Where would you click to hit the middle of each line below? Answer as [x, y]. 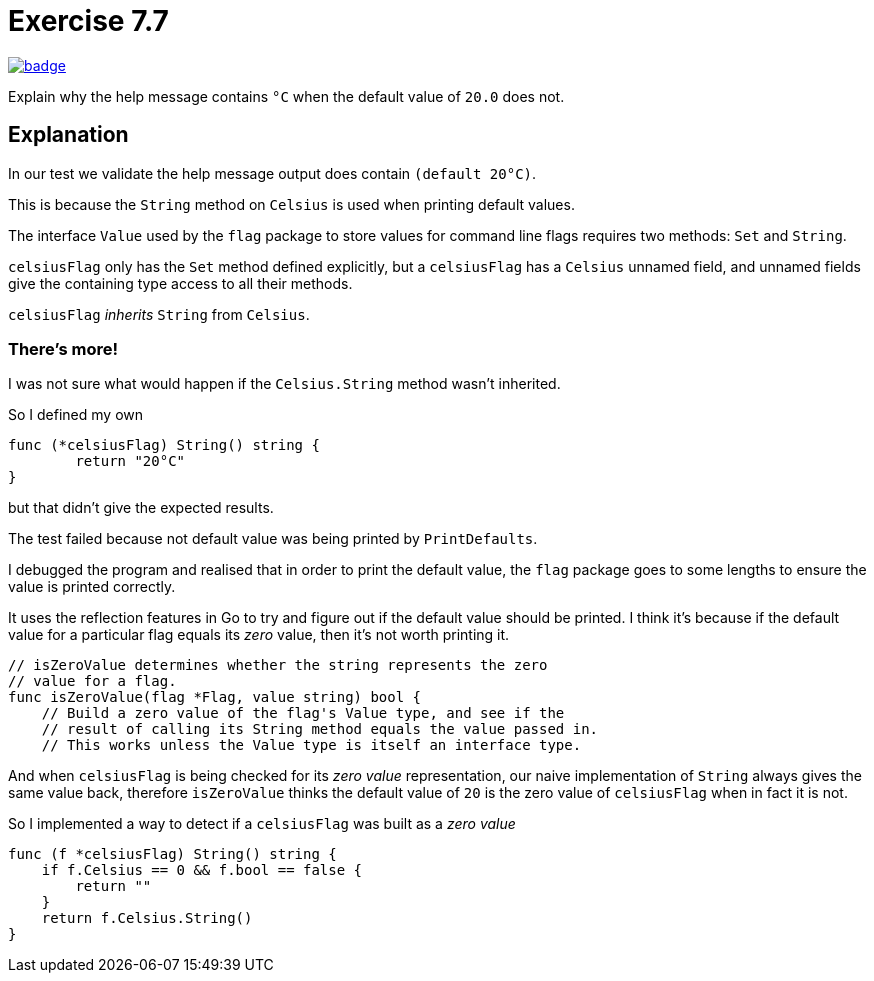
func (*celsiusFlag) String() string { [164, 445]
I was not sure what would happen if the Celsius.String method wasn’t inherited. [284, 384]
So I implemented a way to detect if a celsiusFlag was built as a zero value [262, 824]
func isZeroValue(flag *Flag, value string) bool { [215, 697]
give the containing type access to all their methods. [180, 283]
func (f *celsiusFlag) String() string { [172, 854]
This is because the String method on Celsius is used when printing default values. [291, 204]
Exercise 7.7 [88, 21]
